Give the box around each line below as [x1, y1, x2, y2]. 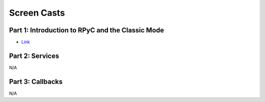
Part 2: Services [9, 51, 59, 60]
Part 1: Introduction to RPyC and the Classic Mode [9, 26, 164, 34]
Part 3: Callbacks [9, 77, 63, 86]
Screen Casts [9, 7, 65, 18]
